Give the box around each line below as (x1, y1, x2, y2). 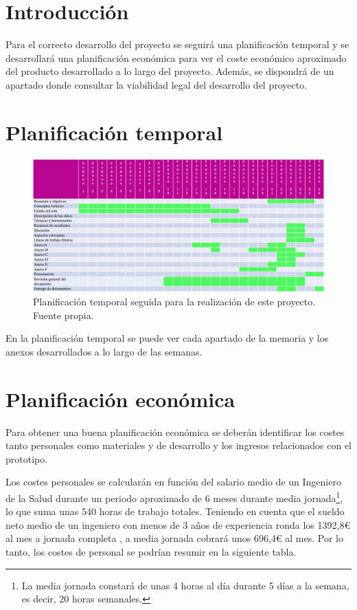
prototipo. (5, 451, 48, 466)
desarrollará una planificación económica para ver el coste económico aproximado (5, 50, 347, 65)
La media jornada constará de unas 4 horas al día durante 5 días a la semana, (21, 578, 349, 592)
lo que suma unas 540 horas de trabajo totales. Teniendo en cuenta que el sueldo (5, 504, 345, 519)
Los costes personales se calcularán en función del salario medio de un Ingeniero (5, 475, 341, 489)
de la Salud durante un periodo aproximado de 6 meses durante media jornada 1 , (5, 488, 343, 505)
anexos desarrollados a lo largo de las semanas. (5, 344, 203, 358)
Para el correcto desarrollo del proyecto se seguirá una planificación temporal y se (5, 37, 349, 52)
